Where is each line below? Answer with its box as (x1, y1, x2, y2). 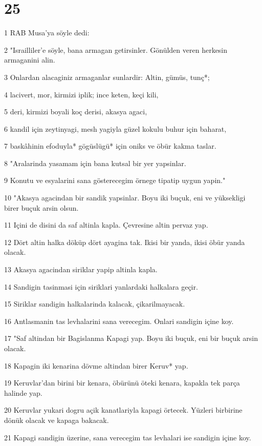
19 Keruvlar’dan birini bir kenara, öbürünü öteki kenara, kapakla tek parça (4, 377, 240, 388)
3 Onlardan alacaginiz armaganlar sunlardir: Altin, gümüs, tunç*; (4, 71, 210, 82)
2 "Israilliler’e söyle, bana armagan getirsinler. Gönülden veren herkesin (4, 44, 228, 55)
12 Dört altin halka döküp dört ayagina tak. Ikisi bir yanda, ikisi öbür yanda (4, 236, 245, 247)
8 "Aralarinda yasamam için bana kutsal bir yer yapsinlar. (4, 157, 186, 168)
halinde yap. (4, 387, 42, 398)
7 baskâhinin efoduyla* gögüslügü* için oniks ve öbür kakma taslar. (4, 140, 216, 151)
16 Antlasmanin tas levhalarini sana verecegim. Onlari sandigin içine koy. (4, 315, 234, 326)
